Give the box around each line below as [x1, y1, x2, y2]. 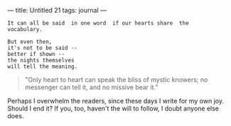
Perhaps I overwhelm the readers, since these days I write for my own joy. [7, 97, 224, 105]
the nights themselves [7, 57, 75, 64]
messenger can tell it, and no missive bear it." [24, 83, 159, 91]
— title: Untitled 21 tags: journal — [7, 6, 107, 14]
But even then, [7, 38, 53, 45]
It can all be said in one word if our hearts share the [7, 20, 190, 27]
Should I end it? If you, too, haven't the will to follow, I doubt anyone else [7, 104, 219, 113]
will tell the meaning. [7, 63, 78, 70]
